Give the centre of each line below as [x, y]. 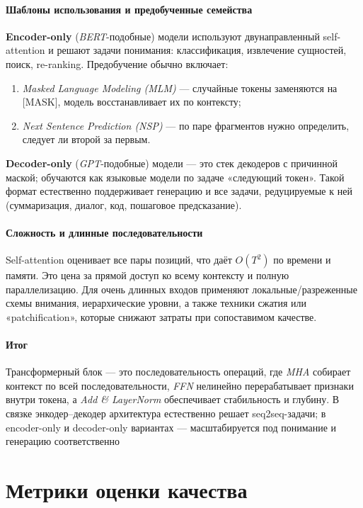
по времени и [302, 260]
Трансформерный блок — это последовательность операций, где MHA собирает [178, 372]
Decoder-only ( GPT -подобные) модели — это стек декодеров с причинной [172, 163]
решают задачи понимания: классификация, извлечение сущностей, [202, 50]
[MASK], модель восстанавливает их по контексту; [132, 102]
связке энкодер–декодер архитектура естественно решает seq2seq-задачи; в [166, 413]
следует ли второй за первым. [86, 139]
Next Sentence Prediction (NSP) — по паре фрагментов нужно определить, [186, 125]
